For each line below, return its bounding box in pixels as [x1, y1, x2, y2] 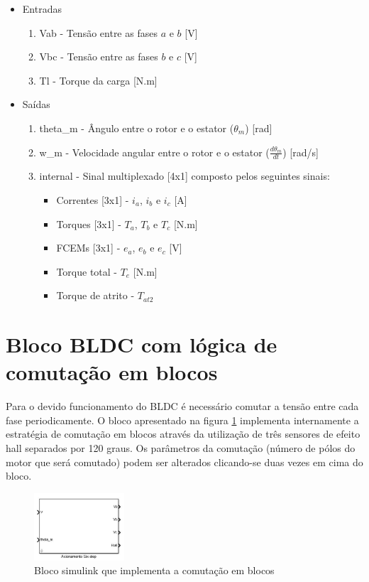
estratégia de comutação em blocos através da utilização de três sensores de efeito [6, 426, 360, 441]
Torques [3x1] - [56, 216, 121, 231]
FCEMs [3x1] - [56, 240, 121, 255]
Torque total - [56, 264, 117, 279]
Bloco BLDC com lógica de [6, 330, 277, 359]
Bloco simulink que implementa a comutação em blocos [34, 563, 275, 578]
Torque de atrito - [56, 288, 135, 303]
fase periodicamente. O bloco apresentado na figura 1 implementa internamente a [6, 412, 359, 427]
